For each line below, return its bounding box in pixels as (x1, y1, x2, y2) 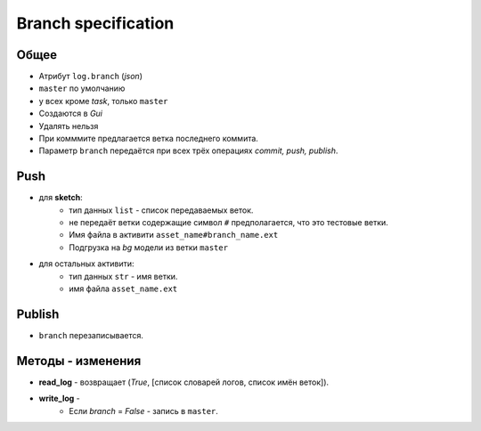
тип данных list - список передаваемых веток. (69, 205, 254, 215)
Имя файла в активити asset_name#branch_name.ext (69, 230, 279, 240)
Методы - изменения (16, 353, 142, 369)
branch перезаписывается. (38, 329, 144, 340)
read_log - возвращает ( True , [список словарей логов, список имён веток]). (38, 377, 330, 387)
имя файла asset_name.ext (69, 283, 178, 294)
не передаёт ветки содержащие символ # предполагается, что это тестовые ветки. (69, 217, 389, 228)
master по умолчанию (38, 83, 126, 94)
